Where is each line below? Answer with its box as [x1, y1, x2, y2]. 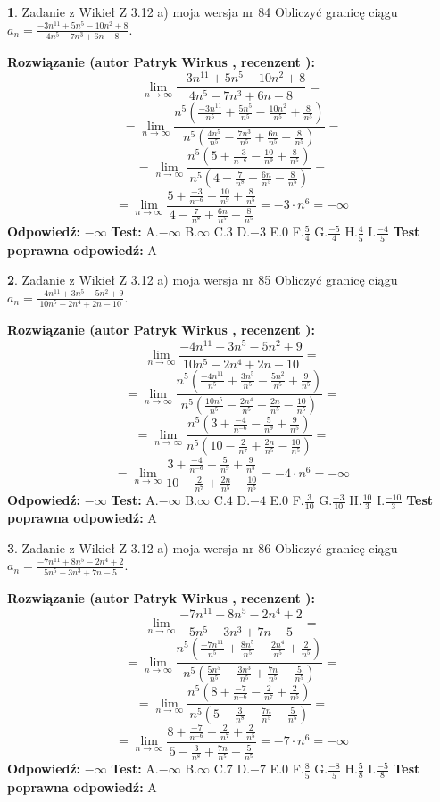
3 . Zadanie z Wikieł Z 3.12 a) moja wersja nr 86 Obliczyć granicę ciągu [7, 538, 398, 557]
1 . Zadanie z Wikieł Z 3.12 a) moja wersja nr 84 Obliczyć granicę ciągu [7, 3, 398, 21]
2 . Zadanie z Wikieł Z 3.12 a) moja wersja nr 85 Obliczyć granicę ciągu [7, 270, 398, 289]
